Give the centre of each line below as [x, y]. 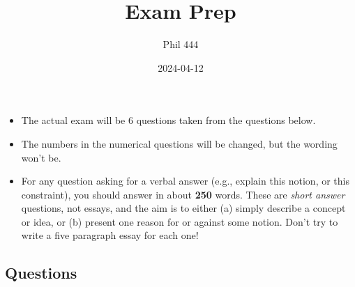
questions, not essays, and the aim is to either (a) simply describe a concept [183, 208]
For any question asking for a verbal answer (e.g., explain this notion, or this [185, 181]
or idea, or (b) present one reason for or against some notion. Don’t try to [180, 221]
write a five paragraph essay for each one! [110, 235]
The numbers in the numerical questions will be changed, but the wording [179, 143]
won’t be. [41, 157]
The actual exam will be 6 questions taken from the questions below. [168, 120]
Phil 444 [181, 44]
